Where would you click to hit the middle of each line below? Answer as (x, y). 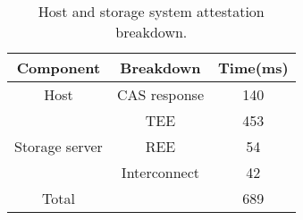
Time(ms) (253, 68)
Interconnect (160, 172)
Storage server (59, 146)
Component (59, 68)
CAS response (160, 94)
